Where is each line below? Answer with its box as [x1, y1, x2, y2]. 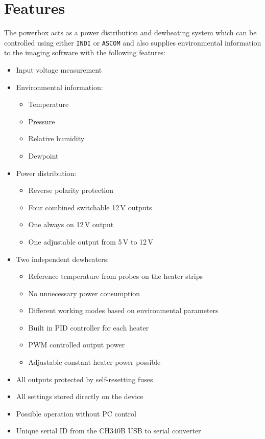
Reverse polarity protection [28, 185, 114, 195]
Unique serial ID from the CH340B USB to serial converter [16, 425, 201, 436]
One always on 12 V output [28, 219, 114, 230]
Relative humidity [28, 133, 85, 144]
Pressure [28, 116, 55, 126]
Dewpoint [28, 150, 59, 161]
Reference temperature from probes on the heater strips [28, 271, 203, 281]
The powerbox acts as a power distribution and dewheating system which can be [4, 27, 257, 38]
